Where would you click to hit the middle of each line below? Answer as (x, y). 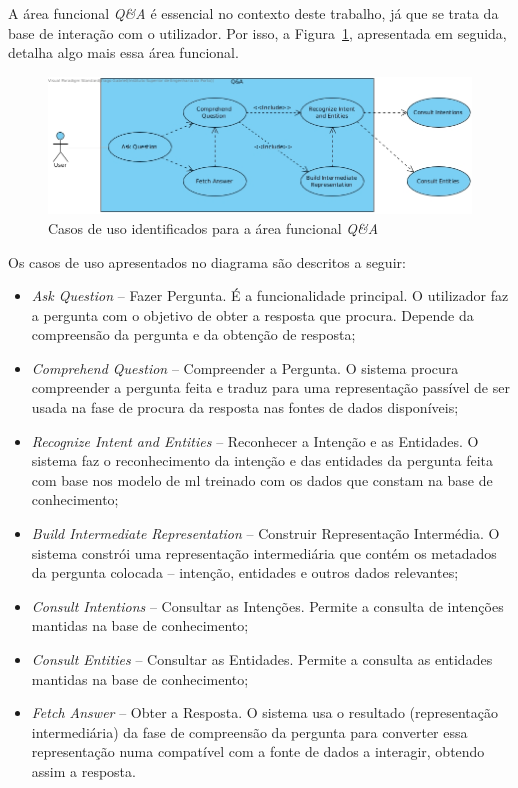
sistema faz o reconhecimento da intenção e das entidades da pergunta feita (262, 460)
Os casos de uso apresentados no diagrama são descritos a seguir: (207, 261)
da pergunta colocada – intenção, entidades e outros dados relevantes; (245, 572)
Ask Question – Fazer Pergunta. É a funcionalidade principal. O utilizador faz (270, 295)
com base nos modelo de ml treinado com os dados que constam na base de (262, 479)
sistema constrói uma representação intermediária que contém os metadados (264, 552)
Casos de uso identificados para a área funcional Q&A (213, 227)
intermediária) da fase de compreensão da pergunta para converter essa (249, 731)
